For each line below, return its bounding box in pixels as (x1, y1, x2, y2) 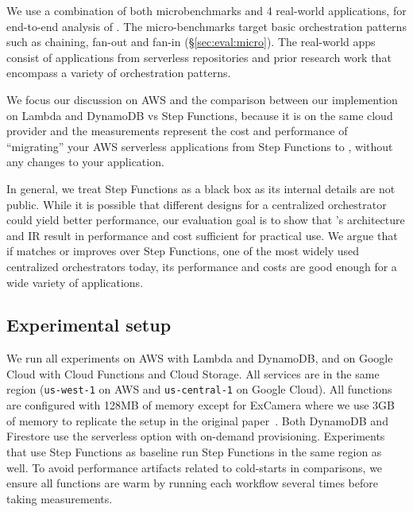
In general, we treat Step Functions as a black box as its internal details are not (6, 180, 396, 196)
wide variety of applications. (6, 273, 144, 290)
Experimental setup (6, 312, 172, 337)
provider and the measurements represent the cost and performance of (6, 122, 348, 139)
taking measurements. (6, 490, 113, 506)
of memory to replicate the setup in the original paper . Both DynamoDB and (6, 412, 388, 429)
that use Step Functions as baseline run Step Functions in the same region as (6, 443, 382, 460)
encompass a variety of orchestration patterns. (6, 64, 231, 81)
